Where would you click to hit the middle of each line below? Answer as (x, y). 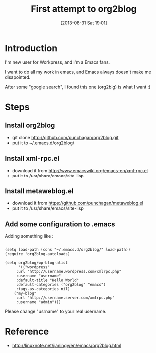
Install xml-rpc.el (32, 158)
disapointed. (18, 77)
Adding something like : (29, 236)
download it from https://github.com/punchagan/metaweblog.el (78, 203)
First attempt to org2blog (84, 9)
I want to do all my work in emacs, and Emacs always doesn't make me (78, 72)
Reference (27, 331)
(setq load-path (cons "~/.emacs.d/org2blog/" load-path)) (68, 250)
